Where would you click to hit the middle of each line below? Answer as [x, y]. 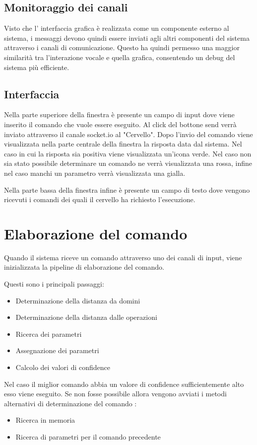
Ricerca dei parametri [49, 334]
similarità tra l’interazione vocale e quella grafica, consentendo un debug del [120, 57]
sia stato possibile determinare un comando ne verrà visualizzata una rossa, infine [128, 163]
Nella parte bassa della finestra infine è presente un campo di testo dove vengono [127, 189]
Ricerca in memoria [45, 420]
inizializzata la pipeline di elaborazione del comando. [84, 267]
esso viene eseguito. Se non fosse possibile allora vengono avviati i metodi [115, 394]
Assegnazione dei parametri [57, 350]
